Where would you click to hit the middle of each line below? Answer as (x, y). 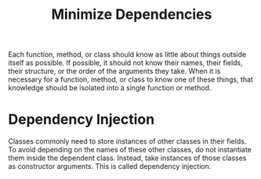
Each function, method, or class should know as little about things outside (127, 55)
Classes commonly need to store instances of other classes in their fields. (127, 141)
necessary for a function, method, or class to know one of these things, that (130, 79)
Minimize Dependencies (132, 15)
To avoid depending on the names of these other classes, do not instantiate (130, 150)
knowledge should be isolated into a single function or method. (110, 88)
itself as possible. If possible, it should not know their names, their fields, (125, 63)
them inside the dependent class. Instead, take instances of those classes (127, 158)
